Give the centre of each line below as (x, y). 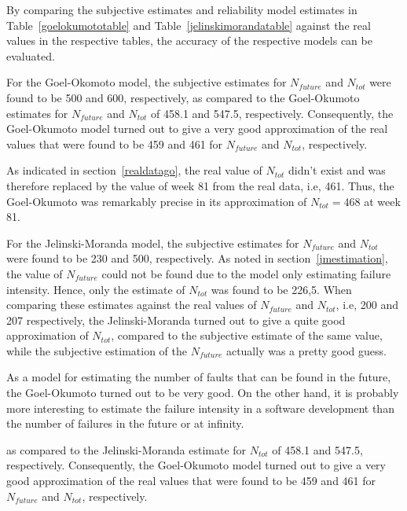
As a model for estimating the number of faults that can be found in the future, (199, 377)
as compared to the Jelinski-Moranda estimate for (126, 449)
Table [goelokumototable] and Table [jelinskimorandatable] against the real (189, 25)
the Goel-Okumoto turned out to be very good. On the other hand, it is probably (203, 393)
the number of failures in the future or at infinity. (125, 423)
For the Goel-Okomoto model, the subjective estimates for (147, 82)
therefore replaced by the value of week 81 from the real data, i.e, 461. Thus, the (200, 185)
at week (382, 201)
